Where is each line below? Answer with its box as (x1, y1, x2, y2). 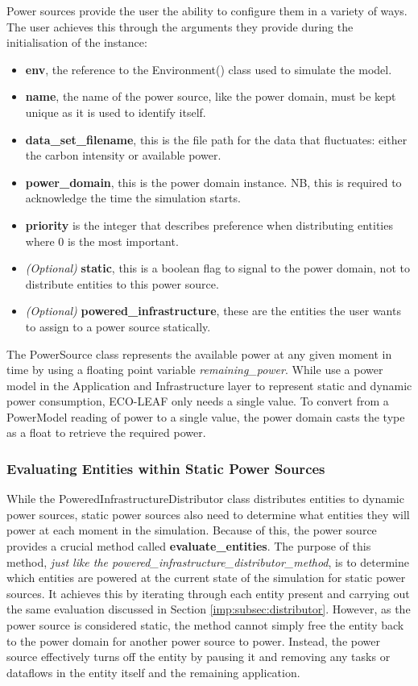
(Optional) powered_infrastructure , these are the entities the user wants (25, 302, 401, 319)
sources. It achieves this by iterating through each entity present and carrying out (6, 584, 410, 601)
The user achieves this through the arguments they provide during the (6, 18, 354, 35)
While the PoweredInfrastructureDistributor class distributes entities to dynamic (6, 490, 404, 507)
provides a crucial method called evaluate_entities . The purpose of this (6, 538, 371, 555)
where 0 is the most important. (25, 232, 179, 249)
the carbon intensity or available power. (25, 147, 221, 164)
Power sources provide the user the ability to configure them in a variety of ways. (6, 2, 408, 19)
